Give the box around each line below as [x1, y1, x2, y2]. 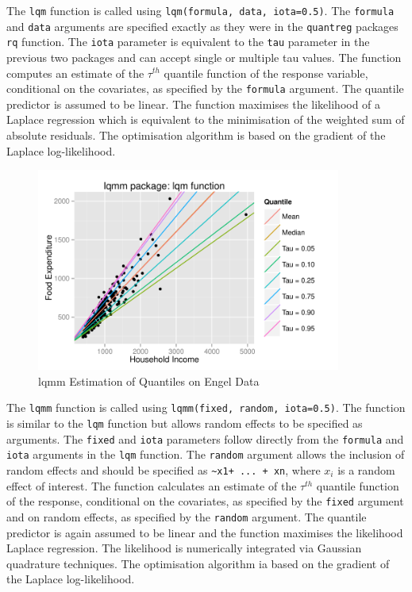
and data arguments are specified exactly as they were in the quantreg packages [6, 17, 399, 34]
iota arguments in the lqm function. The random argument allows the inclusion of [6, 446, 405, 463]
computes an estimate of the [6, 64, 144, 81]
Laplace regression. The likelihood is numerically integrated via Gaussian [6, 540, 362, 556]
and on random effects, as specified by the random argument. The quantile [6, 508, 367, 525]
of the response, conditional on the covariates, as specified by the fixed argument [6, 493, 404, 509]
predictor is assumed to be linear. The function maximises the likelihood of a [6, 95, 381, 112]
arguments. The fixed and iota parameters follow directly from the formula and [6, 430, 404, 447]
